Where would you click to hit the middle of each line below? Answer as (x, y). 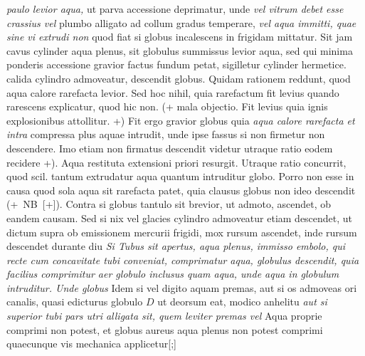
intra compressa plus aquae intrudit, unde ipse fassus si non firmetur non (166, 134)
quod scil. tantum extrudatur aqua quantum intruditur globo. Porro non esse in (180, 176)
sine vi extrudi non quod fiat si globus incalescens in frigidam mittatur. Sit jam (180, 37)
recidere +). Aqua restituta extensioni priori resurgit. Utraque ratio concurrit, (176, 162)
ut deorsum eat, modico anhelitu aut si (242, 302)
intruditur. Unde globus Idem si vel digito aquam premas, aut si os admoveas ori (182, 287)
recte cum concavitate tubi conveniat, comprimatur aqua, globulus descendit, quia (183, 260)
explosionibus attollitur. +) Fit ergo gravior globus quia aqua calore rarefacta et (181, 120)
